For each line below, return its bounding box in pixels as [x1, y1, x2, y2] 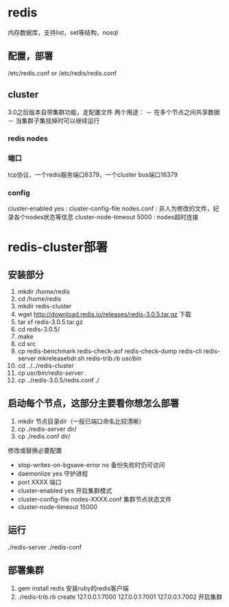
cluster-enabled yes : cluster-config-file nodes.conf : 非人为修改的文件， [8, 204, 213, 213]
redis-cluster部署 [8, 240, 108, 255]
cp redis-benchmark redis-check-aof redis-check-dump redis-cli [17, 347, 202, 356]
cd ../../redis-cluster [17, 362, 74, 370]
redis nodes [8, 134, 49, 143]
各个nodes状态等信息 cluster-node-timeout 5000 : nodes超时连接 [13, 213, 199, 221]
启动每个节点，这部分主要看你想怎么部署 [8, 397, 179, 409]
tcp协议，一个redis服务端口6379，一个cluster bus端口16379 [8, 170, 178, 179]
